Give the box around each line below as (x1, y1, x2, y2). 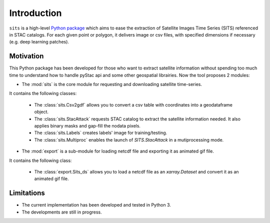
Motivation (9, 52, 44, 60)
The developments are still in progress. (21, 209, 102, 215)
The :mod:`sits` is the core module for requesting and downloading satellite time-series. (21, 81, 202, 87)
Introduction (9, 7, 62, 18)
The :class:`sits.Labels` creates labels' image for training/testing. (34, 130, 167, 136)
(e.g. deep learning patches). (9, 39, 69, 45)
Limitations (9, 189, 45, 197)
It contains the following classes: (9, 90, 77, 96)
